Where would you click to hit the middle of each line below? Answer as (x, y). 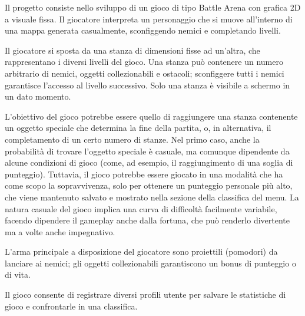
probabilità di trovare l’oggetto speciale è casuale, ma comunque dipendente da (147, 151)
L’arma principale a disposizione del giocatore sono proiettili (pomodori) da (141, 251)
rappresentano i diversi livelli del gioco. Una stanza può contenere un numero (144, 62)
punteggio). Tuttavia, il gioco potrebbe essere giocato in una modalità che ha (144, 174)
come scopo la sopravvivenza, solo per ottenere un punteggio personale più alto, (149, 185)
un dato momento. (38, 96)
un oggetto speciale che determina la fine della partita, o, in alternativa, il (138, 128)
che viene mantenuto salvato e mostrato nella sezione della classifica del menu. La (152, 197)
